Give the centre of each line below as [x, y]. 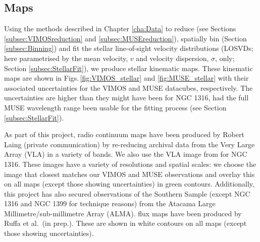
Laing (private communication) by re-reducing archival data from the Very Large [129, 144]
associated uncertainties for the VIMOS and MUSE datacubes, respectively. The [128, 87]
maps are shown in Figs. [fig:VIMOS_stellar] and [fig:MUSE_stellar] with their [126, 78]
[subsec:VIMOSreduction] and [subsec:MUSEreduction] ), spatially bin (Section [125, 38]
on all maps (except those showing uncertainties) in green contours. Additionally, [129, 184]
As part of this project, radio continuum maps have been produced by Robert [124, 134]
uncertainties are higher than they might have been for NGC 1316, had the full [126, 98]
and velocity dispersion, [172, 58]
